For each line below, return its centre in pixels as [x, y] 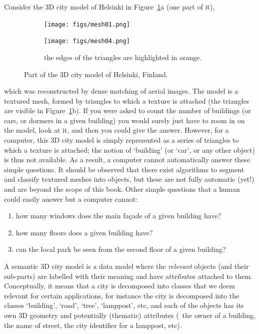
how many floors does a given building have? [84, 232]
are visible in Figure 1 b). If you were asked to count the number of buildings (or [127, 110]
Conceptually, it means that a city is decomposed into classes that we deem [119, 286]
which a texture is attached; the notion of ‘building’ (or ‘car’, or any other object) [129, 149]
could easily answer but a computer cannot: [71, 199]
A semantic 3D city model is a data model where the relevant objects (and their [126, 266]
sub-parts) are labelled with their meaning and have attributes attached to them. [128, 276]
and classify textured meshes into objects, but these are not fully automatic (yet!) [129, 179]
